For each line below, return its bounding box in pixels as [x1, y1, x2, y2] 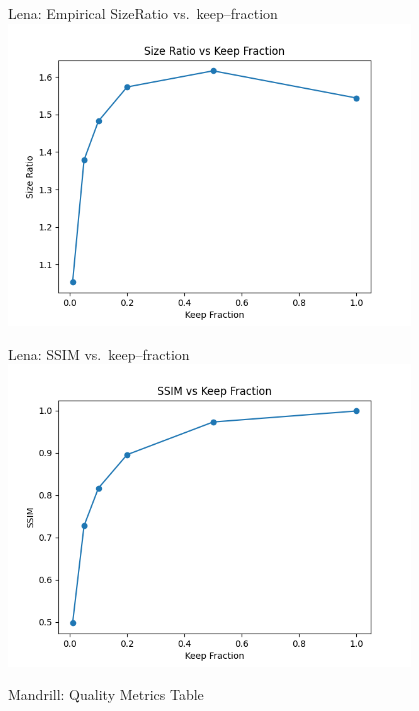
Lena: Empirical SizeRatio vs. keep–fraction [8, 3, 278, 23]
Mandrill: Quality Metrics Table [8, 684, 204, 705]
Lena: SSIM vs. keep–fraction [8, 343, 190, 364]
